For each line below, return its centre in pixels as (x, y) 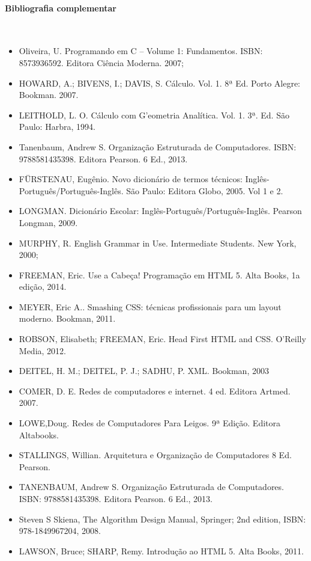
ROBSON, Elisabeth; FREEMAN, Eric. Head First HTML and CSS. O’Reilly (162, 339)
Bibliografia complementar (61, 8)
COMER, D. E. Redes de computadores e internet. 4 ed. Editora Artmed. (155, 391)
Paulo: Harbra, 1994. (57, 127)
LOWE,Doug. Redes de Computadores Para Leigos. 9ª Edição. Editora (149, 423)
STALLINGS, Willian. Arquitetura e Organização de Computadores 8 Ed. (155, 455)
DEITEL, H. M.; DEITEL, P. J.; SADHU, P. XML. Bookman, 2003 (144, 371)
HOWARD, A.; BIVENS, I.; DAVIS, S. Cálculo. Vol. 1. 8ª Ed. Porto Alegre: (159, 83)
